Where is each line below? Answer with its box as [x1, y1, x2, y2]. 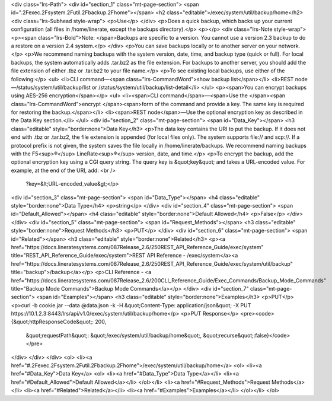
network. [278, 42, 301, 49]
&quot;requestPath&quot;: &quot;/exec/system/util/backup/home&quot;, [25, 332, 202, 339]
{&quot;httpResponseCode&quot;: [11, 318, 94, 326]
